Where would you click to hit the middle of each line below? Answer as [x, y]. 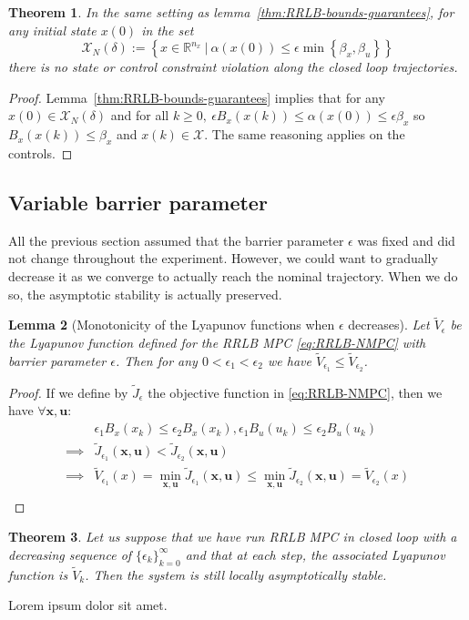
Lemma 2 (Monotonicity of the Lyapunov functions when [172, 325]
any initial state [52, 30]
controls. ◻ [41, 152]
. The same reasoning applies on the [305, 134]
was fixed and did [406, 240]
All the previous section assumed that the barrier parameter [176, 240]
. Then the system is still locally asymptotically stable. [236, 574]
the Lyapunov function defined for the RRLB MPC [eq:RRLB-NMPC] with [217, 342]
